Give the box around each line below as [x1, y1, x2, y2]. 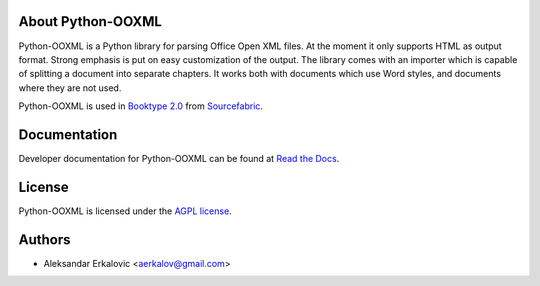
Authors [18, 231, 71, 248]
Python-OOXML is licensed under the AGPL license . [18, 205, 232, 217]
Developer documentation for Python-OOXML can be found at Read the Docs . [18, 152, 340, 164]
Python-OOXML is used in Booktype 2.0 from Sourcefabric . [18, 100, 264, 112]
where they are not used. [18, 81, 122, 94]
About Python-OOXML [18, 13, 162, 30]
